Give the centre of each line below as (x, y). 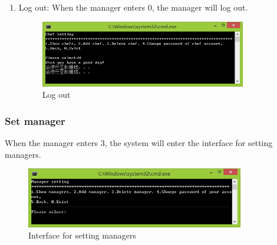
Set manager (35, 120)
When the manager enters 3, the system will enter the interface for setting (139, 143)
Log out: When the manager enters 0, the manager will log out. (133, 7)
